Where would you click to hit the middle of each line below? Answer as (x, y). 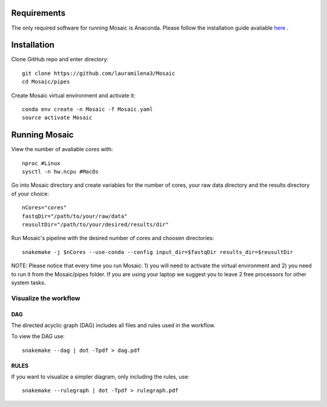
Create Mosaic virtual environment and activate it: (73, 95)
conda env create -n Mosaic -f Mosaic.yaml (88, 109)
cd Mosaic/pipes (46, 82)
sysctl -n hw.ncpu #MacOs (61, 172)
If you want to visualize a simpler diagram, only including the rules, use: (101, 377)
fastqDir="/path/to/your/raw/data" (75, 216)
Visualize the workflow (46, 298)
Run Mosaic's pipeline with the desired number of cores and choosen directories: (113, 238)
